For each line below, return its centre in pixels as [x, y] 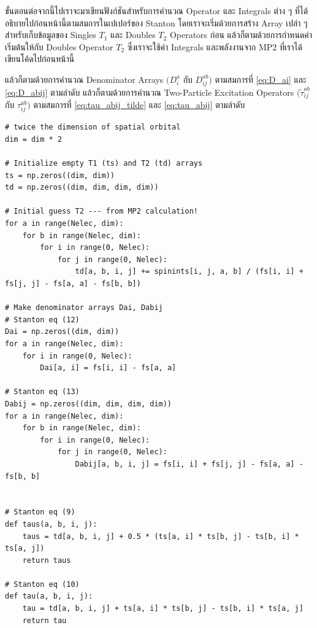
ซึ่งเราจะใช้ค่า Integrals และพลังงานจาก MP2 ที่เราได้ [215, 46]
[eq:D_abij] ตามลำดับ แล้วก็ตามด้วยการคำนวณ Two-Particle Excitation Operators [150, 92]
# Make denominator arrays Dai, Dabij [84, 308]
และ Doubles [133, 35]
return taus [47, 560]
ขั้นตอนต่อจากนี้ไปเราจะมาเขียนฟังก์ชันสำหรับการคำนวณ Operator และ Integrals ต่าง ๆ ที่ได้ [157, 10]
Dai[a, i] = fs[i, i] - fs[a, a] [108, 368]
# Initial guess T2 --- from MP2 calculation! [101, 211]
